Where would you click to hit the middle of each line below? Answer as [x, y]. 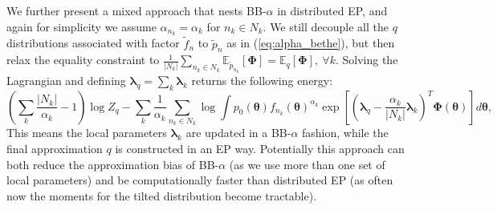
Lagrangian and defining [66, 80]
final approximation [55, 149]
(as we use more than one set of [307, 164]
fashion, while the [345, 133]
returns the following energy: [262, 80]
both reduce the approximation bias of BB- [113, 164]
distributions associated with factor [93, 43]
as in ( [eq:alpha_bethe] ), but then [311, 43]
